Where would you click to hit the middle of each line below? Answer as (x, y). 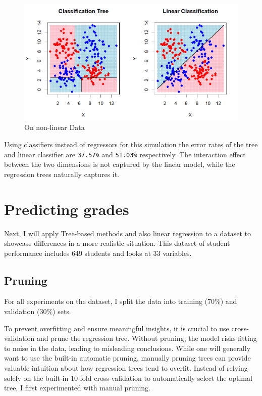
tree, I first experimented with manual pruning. (77, 388)
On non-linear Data (55, 127)
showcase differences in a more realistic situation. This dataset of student (117, 243)
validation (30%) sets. (38, 311)
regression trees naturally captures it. (62, 174)
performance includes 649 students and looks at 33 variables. (98, 253)
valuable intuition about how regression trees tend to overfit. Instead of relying (126, 368)
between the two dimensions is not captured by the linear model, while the (120, 164)
